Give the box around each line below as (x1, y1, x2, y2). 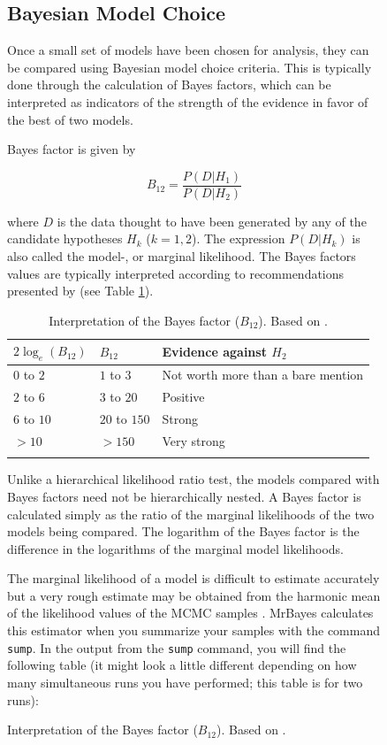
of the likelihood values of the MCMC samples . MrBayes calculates (7, 603, 374, 622)
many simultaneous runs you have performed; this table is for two (7, 672, 363, 691)
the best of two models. (7, 110, 133, 128)
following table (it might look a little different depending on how (7, 656, 357, 674)
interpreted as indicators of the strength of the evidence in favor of (7, 92, 368, 111)
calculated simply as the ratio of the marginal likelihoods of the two (7, 504, 375, 523)
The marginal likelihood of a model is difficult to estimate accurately (7, 569, 380, 588)
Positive (162, 388, 205, 406)
